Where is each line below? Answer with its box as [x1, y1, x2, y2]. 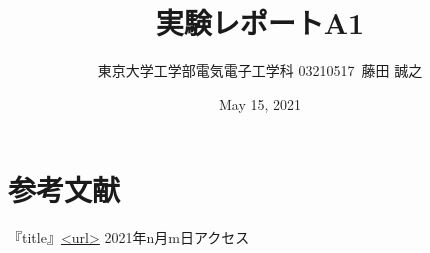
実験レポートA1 [155, 2, 365, 43]
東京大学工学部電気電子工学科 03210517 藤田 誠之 [97, 60, 423, 81]
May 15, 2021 [218, 93, 302, 114]
